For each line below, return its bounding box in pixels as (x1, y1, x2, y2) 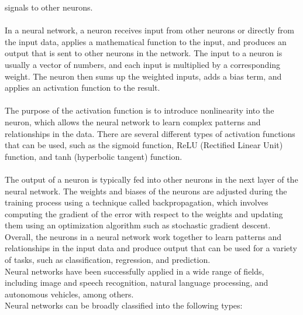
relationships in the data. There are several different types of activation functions (5, 127, 295, 139)
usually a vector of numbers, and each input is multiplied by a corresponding (5, 58, 281, 70)
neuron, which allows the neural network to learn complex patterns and (5, 115, 261, 128)
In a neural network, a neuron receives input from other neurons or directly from (5, 24, 294, 36)
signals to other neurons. (5, 1, 93, 13)
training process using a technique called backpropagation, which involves (5, 196, 268, 208)
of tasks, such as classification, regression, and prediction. (5, 254, 211, 266)
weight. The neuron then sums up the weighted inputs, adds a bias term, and (5, 70, 282, 82)
